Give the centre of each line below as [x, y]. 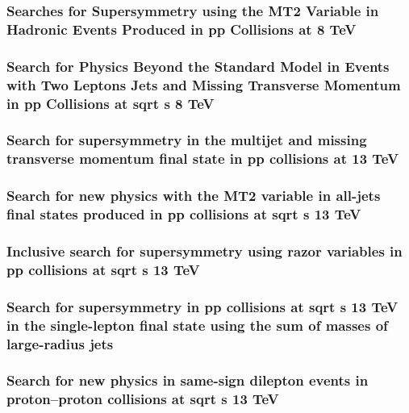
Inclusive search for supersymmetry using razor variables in [204, 250]
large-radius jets [60, 343]
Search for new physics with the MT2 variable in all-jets [194, 196]
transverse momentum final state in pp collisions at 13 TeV [203, 159]
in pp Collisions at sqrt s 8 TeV [111, 103]
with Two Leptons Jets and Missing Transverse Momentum [204, 84]
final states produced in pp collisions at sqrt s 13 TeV [184, 214]
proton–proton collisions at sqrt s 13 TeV [143, 399]
